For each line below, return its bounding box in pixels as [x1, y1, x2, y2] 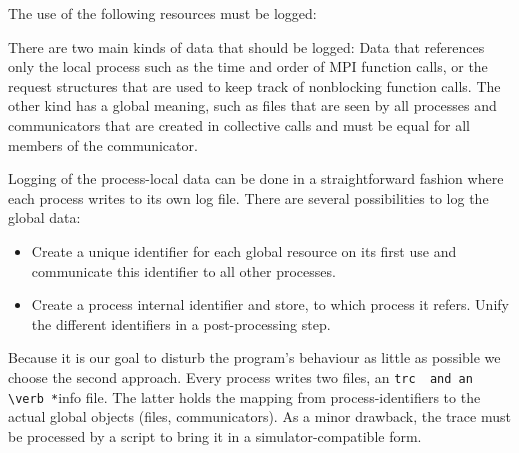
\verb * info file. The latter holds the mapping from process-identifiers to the [8, 386, 481, 407]
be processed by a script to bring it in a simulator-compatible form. [8, 425, 422, 446]
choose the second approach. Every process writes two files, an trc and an [8, 366, 473, 387]
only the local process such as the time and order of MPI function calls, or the [8, 56, 488, 77]
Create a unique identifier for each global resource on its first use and [31, 240, 457, 261]
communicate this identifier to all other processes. [31, 260, 336, 281]
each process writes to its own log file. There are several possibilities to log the [8, 187, 489, 208]
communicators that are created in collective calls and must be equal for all [8, 114, 470, 135]
